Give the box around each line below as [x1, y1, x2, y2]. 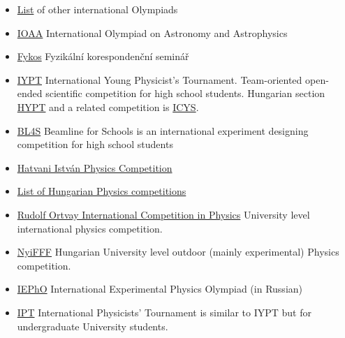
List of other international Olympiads [17, 2, 178, 16]
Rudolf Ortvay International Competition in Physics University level [17, 207, 310, 221]
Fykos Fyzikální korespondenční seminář [17, 49, 189, 64]
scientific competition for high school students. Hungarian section [45, 86, 325, 101]
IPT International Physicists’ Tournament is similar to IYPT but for [17, 304, 311, 319]
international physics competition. [17, 221, 163, 235]
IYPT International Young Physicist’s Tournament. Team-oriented [17, 72, 302, 87]
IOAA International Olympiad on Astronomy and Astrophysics [17, 25, 288, 40]
